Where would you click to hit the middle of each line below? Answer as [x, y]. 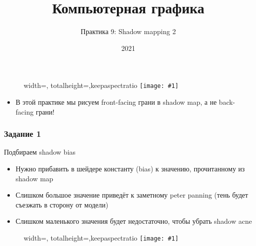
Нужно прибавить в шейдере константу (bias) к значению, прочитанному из [130, 168]
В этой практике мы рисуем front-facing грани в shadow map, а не [116, 102]
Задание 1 [23, 134]
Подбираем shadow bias [40, 152]
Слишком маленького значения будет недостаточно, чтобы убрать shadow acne [134, 221]
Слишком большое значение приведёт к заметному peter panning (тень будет [132, 195]
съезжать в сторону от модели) [62, 204]
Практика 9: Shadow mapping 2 [128, 31]
